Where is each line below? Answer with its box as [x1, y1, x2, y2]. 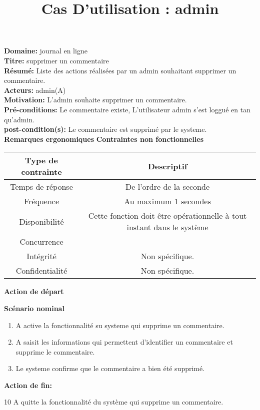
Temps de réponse [10, 181, 73, 193]
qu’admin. [4, 114, 35, 124]
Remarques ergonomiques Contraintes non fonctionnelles [4, 133, 204, 144]
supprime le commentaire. [15, 346, 95, 357]
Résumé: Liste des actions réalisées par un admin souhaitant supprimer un [4, 65, 236, 75]
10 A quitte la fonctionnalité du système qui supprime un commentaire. [4, 397, 223, 407]
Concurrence [19, 236, 63, 248]
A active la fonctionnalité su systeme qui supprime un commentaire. [15, 320, 224, 330]
